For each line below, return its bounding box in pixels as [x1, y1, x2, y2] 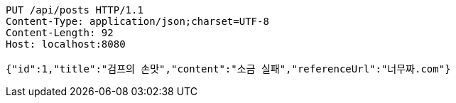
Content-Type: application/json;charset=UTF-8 [6, 16, 269, 27]
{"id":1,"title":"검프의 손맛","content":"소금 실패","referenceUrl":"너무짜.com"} [6, 63, 451, 75]
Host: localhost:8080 [6, 38, 126, 50]
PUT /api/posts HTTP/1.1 [6, 4, 143, 16]
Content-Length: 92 [6, 27, 114, 38]
